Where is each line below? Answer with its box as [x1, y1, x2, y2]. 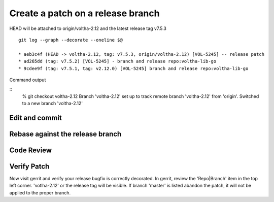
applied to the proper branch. [9, 189, 71, 195]
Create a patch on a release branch [9, 8, 160, 19]
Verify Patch [9, 162, 50, 171]
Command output [9, 77, 46, 83]
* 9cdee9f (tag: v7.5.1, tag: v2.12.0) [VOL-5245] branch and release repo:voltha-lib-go [18, 65, 249, 71]
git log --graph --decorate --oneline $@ [18, 37, 123, 43]
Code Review [9, 146, 52, 154]
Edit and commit [9, 113, 62, 122]
